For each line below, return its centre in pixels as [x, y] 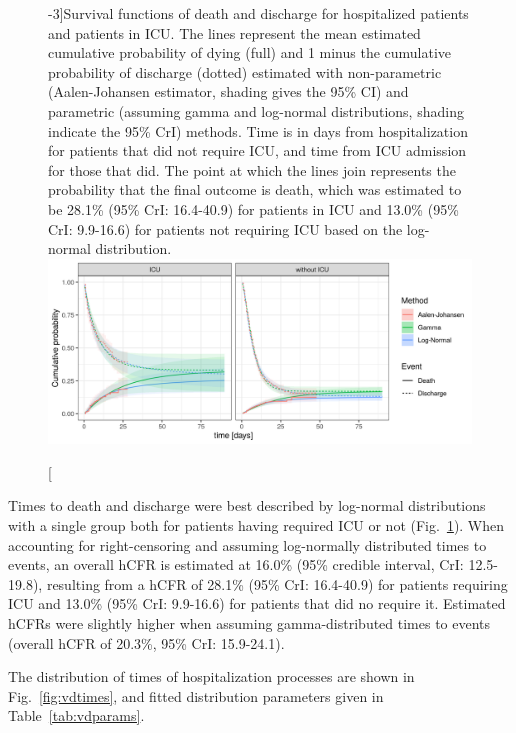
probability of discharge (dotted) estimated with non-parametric [245, 71]
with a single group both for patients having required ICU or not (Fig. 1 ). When [256, 525]
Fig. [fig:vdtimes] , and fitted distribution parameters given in [196, 695]
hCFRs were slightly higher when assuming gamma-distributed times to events [249, 622]
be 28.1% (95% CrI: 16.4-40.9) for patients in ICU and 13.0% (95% [253, 208]
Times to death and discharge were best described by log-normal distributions [247, 505]
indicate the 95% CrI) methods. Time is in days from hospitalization [258, 130]
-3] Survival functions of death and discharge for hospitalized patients [258, 13]
